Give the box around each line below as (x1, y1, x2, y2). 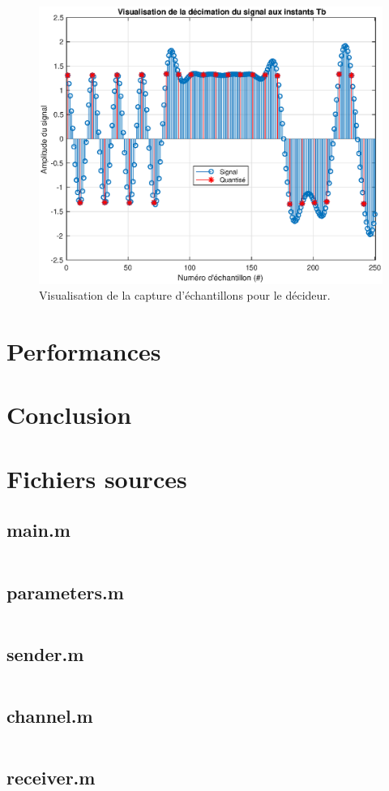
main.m (6, 517, 71, 542)
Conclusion (6, 398, 132, 431)
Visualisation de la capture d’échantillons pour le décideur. (39, 287, 331, 304)
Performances (6, 334, 161, 367)
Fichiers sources (6, 461, 187, 495)
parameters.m (6, 579, 124, 604)
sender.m (6, 641, 84, 666)
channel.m (6, 702, 93, 728)
